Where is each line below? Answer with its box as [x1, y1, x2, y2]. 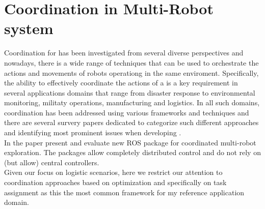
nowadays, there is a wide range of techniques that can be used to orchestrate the [4, 57, 259, 68]
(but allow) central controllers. [4, 157, 99, 167]
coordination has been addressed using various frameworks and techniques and [4, 107, 249, 117]
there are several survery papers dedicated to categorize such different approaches [4, 117, 259, 128]
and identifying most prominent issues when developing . [4, 127, 181, 138]
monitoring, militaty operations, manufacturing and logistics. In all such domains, [4, 97, 260, 108]
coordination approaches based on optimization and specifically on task [4, 177, 227, 188]
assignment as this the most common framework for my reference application [4, 187, 245, 197]
